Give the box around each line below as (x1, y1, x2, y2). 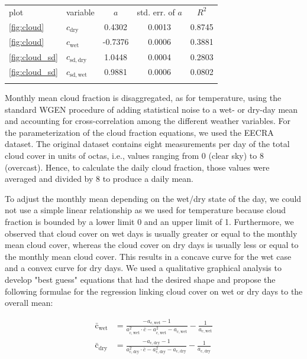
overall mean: (5, 296, 53, 309)
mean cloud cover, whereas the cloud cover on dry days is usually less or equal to (5, 239, 299, 251)
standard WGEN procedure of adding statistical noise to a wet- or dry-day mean (5, 103, 298, 115)
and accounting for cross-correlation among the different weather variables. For (5, 115, 290, 127)
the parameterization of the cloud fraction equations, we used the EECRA (5, 126, 274, 138)
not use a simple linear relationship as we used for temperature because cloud (5, 204, 286, 216)
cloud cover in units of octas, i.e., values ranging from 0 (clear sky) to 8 (5, 149, 264, 162)
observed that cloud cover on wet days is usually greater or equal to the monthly (5, 227, 298, 239)
